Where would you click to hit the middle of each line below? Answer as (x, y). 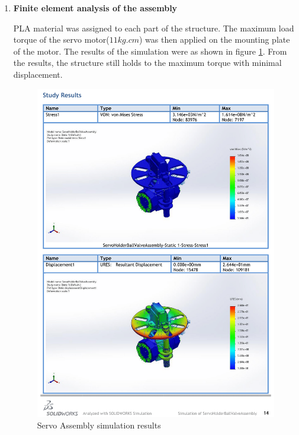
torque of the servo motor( (61, 39)
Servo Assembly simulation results (99, 425)
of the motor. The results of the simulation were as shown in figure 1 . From (150, 51)
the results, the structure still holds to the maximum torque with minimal (147, 63)
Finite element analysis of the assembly (95, 8)
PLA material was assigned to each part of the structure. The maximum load (154, 28)
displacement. (38, 74)
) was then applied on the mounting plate (215, 39)
